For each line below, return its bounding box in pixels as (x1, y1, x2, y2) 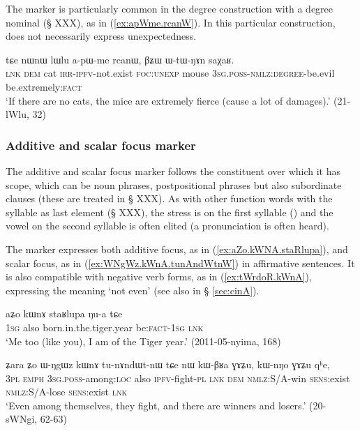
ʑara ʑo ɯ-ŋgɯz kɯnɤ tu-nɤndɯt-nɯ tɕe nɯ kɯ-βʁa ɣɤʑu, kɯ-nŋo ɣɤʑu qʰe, (6, 357, 330, 372)
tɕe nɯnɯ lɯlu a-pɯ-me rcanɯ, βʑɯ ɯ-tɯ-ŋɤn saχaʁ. (6, 52, 234, 66)
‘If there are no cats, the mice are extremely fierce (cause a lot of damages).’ (6, 93, 331, 107)
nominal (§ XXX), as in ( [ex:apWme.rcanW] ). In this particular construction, (6, 15, 336, 29)
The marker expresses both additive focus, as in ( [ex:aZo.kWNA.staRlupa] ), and (6, 241, 348, 256)
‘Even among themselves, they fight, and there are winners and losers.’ (6, 398, 306, 412)
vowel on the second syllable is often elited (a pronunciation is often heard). (6, 218, 329, 233)
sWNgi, (6, 411, 38, 426)
